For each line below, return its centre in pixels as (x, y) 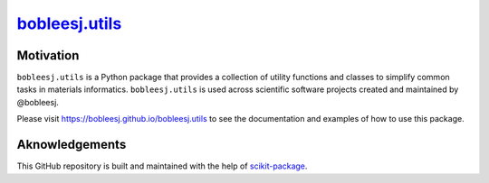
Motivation (48, 55)
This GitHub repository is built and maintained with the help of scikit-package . (162, 166)
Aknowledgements (72, 145)
